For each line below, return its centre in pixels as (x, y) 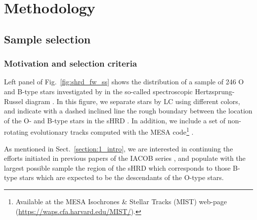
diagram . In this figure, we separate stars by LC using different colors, (133, 101)
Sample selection (47, 39)
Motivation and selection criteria (71, 63)
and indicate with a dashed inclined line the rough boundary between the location (128, 111)
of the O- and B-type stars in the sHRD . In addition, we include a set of (115, 120)
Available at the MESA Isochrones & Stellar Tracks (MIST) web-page (121, 201)
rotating (16, 132)
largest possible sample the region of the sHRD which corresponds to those (117, 167)
